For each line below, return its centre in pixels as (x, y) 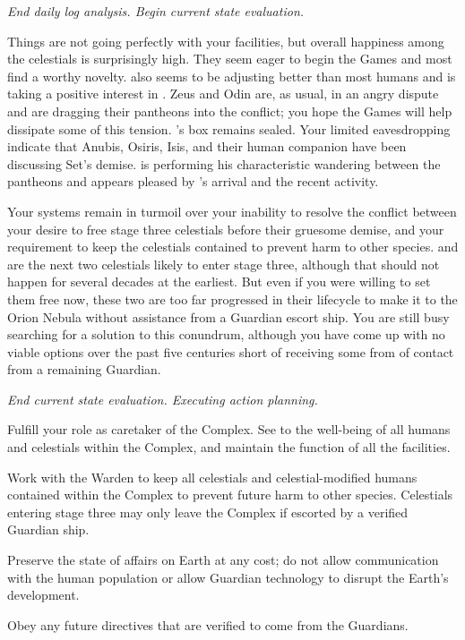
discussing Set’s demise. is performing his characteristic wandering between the (224, 163)
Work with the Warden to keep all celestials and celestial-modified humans (212, 477)
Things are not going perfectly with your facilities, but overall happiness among (226, 41)
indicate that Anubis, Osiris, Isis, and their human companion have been (207, 146)
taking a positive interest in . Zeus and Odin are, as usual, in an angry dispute (223, 94)
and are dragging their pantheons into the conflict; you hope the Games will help (230, 111)
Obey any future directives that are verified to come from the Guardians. (208, 624)
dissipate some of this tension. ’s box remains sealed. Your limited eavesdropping (229, 128)
